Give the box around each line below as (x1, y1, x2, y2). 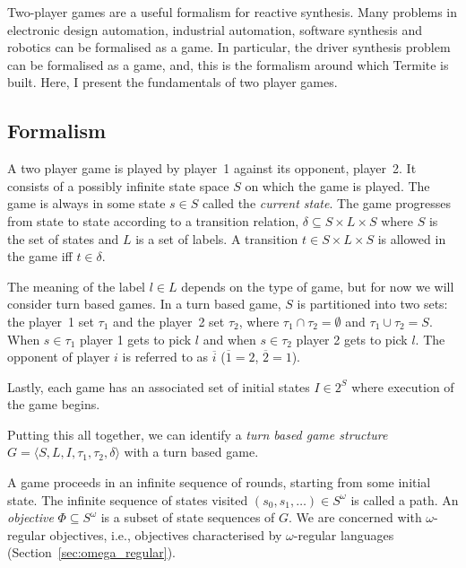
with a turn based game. (124, 442, 259, 461)
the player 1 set (7, 311, 94, 330)
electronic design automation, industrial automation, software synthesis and (7, 20, 422, 39)
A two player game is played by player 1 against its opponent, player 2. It (7, 159, 417, 178)
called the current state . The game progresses (203, 194, 452, 213)
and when (203, 329, 256, 348)
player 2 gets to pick (296, 329, 408, 348)
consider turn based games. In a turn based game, (7, 294, 281, 313)
